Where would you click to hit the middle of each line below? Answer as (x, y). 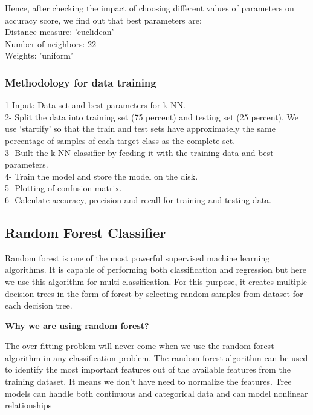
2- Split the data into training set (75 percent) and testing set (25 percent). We (152, 116)
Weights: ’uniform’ (39, 55)
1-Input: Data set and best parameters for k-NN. (95, 105)
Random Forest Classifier (86, 232)
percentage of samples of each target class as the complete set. (120, 140)
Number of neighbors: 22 (51, 43)
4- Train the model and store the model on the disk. (102, 176)
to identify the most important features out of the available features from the (148, 369)
